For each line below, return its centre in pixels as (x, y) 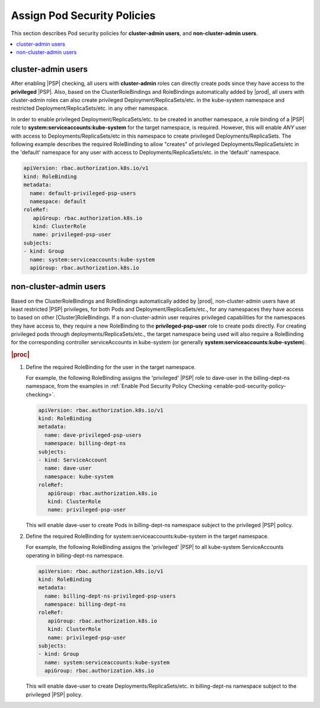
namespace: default (58, 201)
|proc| (20, 355)
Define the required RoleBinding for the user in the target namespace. (111, 367)
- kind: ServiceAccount (73, 460)
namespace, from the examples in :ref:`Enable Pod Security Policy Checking (119, 386)
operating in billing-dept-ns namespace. (75, 555)
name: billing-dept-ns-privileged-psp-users (110, 596)
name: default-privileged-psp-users (83, 193)
